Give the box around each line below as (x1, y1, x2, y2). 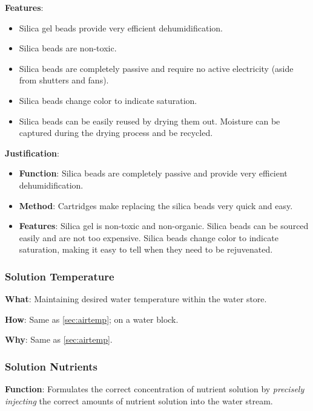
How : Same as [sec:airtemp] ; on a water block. (5, 312, 179, 325)
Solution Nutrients (5, 358, 97, 374)
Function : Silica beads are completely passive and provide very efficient (19, 167, 288, 180)
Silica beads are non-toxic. (19, 42, 117, 54)
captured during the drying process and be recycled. (19, 126, 213, 139)
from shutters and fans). (19, 74, 109, 86)
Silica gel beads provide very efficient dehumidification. (19, 21, 223, 34)
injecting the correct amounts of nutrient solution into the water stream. (5, 394, 273, 407)
